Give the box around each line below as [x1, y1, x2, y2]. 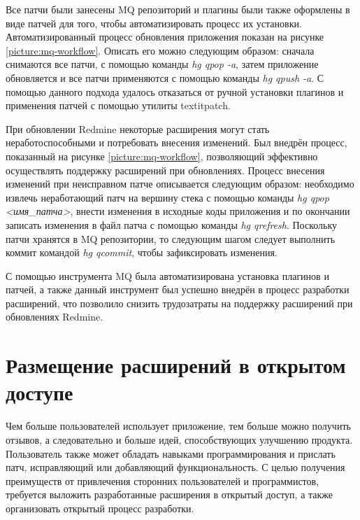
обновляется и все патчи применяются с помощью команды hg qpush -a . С [6, 70, 324, 85]
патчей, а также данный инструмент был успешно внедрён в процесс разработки [6, 282, 350, 297]
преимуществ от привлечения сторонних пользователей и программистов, [6, 473, 319, 488]
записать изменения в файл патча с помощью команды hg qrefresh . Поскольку [6, 217, 338, 232]
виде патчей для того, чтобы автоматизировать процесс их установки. [6, 15, 302, 30]
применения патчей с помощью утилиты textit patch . [6, 98, 231, 113]
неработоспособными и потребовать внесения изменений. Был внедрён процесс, [6, 135, 347, 150]
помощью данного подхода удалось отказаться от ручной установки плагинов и [6, 84, 344, 99]
